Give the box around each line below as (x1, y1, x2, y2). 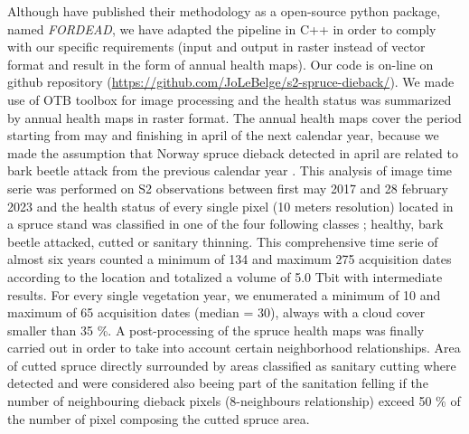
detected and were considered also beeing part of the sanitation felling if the (7, 373, 428, 392)
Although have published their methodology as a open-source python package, (7, 2, 441, 20)
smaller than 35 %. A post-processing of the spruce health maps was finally (7, 320, 425, 339)
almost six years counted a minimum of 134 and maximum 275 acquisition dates (7, 250, 452, 269)
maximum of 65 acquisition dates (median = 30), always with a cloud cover (7, 303, 426, 322)
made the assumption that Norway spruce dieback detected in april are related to (7, 143, 458, 162)
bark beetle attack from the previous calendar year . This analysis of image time (7, 161, 453, 180)
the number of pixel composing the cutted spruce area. (7, 409, 310, 428)
